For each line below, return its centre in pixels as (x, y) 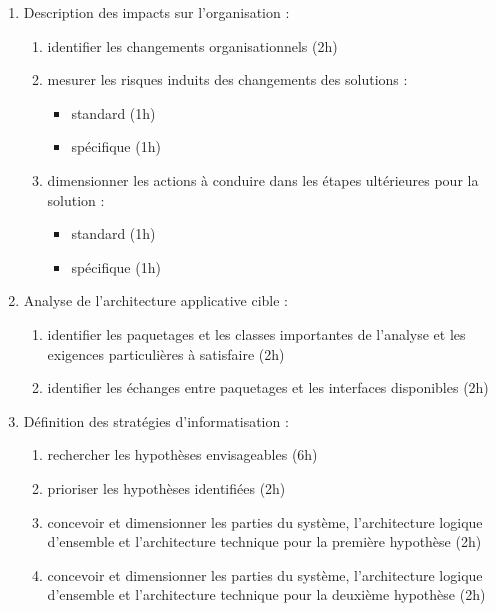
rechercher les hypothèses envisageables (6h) (182, 454)
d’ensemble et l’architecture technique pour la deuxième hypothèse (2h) (266, 594)
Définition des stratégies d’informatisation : (156, 420)
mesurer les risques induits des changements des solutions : (227, 79)
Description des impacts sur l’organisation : (156, 12)
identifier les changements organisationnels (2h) (192, 45)
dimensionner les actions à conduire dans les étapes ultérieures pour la (263, 179)
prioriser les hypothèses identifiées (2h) (166, 487)
